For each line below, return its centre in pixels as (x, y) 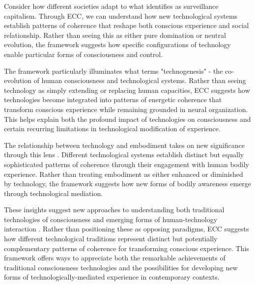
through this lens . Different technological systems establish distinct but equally (124, 155)
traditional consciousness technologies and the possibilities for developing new (121, 267)
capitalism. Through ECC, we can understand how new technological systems (121, 15)
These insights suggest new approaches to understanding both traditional (114, 210)
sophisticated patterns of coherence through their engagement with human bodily (127, 164)
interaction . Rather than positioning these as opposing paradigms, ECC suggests (127, 229)
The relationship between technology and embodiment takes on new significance (124, 145)
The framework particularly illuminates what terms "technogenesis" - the (113, 71)
